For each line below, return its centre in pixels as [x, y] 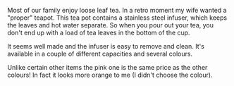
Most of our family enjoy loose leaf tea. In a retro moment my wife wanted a [117, 10]
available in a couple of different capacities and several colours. [100, 54]
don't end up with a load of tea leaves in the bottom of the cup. [99, 32]
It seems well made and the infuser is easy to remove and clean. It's [106, 46]
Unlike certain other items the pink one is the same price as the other [107, 67]
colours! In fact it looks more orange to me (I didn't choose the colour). [110, 75]
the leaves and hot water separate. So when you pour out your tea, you [110, 25]
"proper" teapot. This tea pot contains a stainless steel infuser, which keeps [117, 18]
